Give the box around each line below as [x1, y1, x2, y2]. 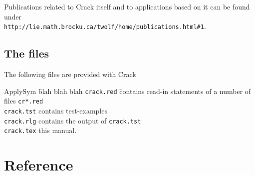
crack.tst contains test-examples [4, 105, 107, 115]
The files [4, 45, 49, 61]
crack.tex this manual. [4, 125, 77, 135]
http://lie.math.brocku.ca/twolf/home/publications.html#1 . [4, 21, 206, 31]
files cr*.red [4, 95, 43, 106]
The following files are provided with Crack [4, 69, 136, 79]
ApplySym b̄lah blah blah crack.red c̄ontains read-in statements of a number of [4, 85, 251, 96]
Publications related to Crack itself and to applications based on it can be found [4, 1, 250, 11]
